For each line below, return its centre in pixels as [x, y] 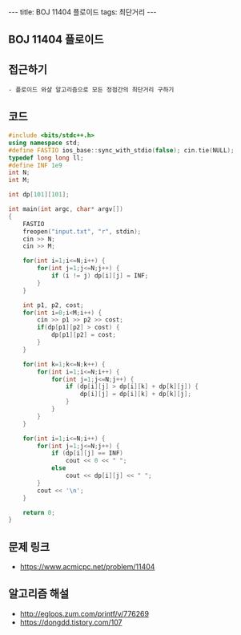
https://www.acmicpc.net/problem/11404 [87, 567]
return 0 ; [39, 512]
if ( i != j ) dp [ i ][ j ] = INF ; [100, 276]
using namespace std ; [44, 143]
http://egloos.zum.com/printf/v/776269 [84, 613]
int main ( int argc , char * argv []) [66, 209]
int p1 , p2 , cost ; [53, 305]
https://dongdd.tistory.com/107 [71, 622]
